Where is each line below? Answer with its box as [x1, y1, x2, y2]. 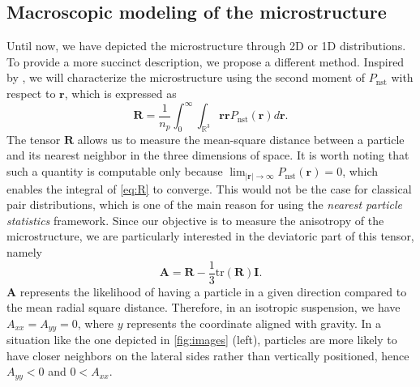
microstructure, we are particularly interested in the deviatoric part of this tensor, [6, 228, 414, 245]
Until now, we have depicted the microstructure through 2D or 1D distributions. [6, 37, 406, 54]
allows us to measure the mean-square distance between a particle [77, 130, 405, 147]
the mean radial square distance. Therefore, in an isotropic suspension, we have [6, 299, 401, 316]
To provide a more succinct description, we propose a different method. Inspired [6, 53, 405, 70]
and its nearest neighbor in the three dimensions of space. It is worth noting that [6, 147, 409, 164]
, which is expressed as [64, 84, 177, 101]
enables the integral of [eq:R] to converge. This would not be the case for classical [6, 180, 412, 197]
